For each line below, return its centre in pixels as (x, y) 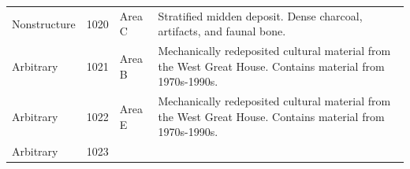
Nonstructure (44, 23)
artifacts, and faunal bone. (222, 31)
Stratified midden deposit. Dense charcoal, (260, 15)
